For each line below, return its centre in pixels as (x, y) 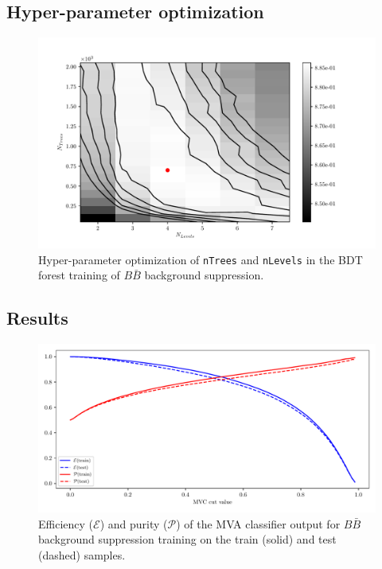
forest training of (79, 275)
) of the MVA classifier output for (258, 523)
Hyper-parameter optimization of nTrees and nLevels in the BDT (201, 259)
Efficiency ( (66, 523)
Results (37, 318)
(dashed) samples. (82, 555)
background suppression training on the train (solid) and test (187, 539)
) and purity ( (134, 523)
